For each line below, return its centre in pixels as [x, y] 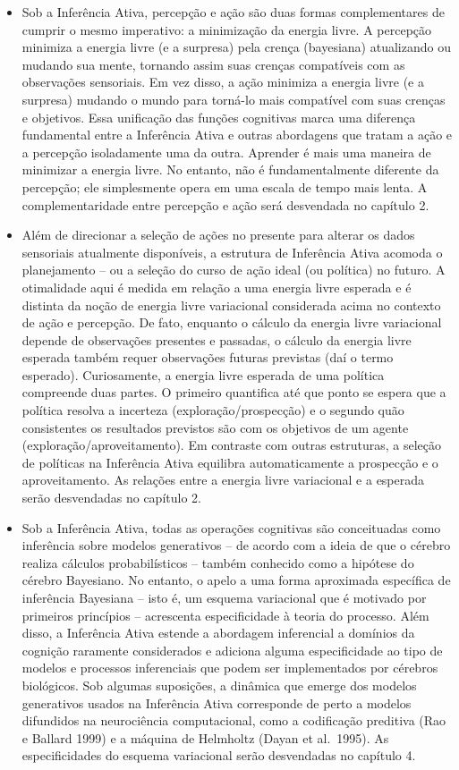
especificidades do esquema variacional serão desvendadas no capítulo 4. [219, 755]
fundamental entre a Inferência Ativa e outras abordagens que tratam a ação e [237, 135]
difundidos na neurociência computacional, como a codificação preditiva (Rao [234, 720]
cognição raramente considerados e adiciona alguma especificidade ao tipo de [232, 650]
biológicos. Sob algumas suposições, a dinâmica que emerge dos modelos [219, 685]
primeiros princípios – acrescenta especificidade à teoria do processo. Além [225, 615]
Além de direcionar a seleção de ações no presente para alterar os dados [218, 235]
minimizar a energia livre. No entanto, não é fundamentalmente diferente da [230, 169]
